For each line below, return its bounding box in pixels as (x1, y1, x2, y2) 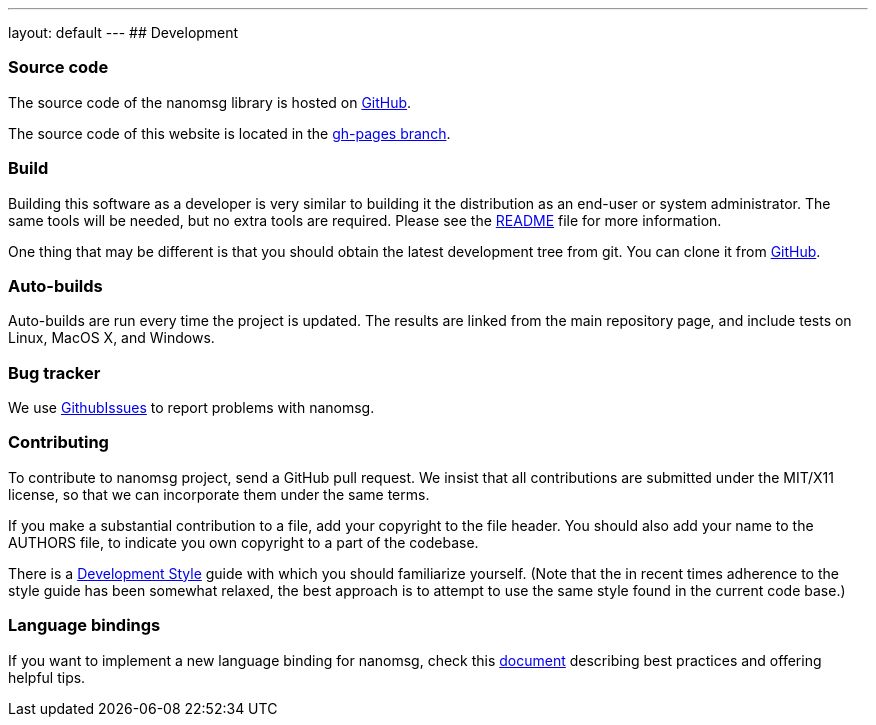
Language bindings (8, 615, 161, 636)
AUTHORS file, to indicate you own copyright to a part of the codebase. (8, 533, 479, 551)
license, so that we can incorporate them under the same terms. (8, 485, 430, 503)
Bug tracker (8, 362, 101, 383)
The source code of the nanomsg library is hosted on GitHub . (8, 93, 412, 111)
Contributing (8, 432, 109, 453)
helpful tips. (8, 668, 86, 686)
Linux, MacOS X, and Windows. (8, 329, 215, 347)
